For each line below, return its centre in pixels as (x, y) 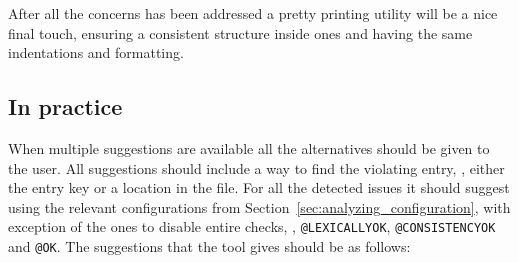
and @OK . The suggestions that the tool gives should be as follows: (209, 246)
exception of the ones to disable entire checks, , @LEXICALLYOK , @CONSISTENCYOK (252, 226)
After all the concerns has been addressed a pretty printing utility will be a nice (253, 13)
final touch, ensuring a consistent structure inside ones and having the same (240, 32)
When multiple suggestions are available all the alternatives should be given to (249, 147)
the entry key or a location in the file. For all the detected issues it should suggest (259, 187)
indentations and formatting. (96, 52)
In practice (65, 106)
